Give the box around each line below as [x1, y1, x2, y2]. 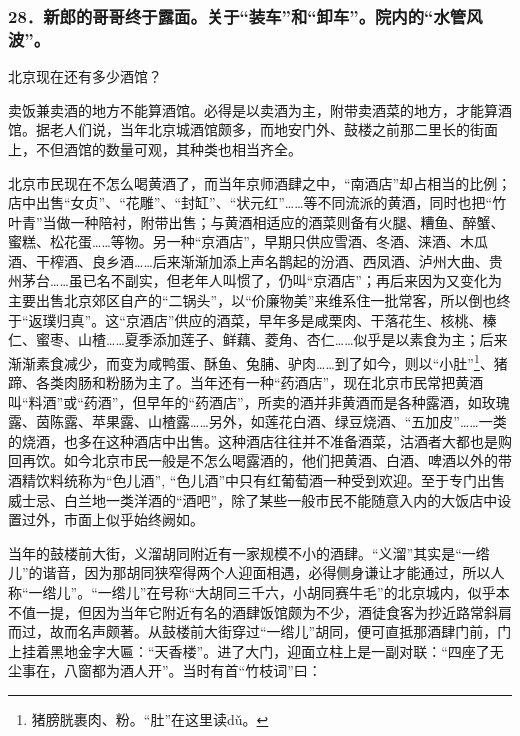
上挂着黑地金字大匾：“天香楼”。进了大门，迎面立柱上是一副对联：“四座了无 [8, 640, 504, 661]
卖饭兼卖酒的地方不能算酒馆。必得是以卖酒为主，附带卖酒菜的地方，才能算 [8, 99, 498, 120]
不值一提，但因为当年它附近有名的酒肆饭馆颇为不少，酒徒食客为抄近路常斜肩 [8, 601, 512, 622]
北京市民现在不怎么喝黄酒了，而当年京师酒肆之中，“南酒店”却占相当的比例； [8, 172, 512, 193]
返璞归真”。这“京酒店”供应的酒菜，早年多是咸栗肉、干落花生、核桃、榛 [28, 309, 497, 330]
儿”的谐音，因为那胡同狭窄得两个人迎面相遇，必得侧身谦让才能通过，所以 [8, 562, 491, 583]
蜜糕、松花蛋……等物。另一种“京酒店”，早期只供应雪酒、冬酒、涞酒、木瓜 [8, 231, 488, 252]
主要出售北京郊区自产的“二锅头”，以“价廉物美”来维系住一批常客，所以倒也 [8, 290, 497, 311]
